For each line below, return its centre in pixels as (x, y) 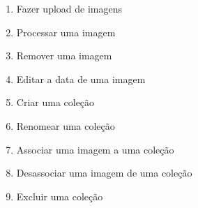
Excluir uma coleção (60, 196)
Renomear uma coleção (66, 125)
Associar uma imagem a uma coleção (95, 149)
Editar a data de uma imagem (81, 79)
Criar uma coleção (55, 102)
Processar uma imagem (66, 32)
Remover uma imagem (64, 55)
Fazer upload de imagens (69, 8)
